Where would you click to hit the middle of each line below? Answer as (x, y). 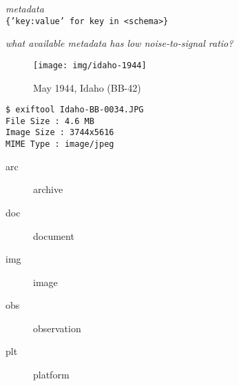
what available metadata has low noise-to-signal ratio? (119, 43)
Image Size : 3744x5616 (60, 133)
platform (51, 375)
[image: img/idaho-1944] (90, 65)
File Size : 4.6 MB (50, 121)
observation (57, 328)
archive (48, 189)
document (54, 235)
